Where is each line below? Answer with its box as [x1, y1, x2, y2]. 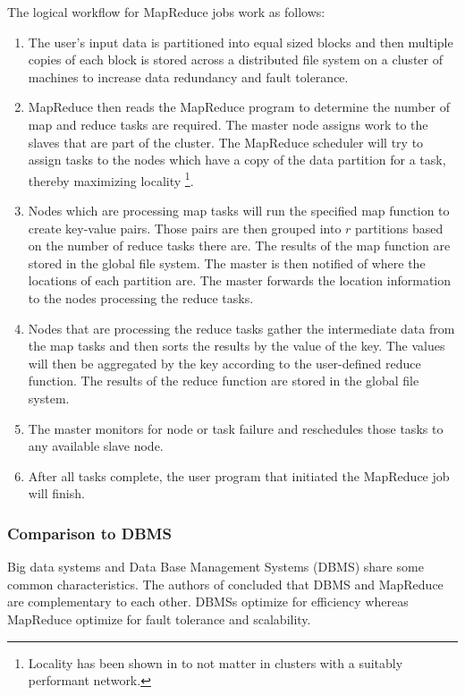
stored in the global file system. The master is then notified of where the [28, 253, 426, 272]
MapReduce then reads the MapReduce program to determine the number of [28, 97, 451, 116]
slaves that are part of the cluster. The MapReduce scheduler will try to [28, 132, 424, 151]
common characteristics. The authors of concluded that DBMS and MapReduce [7, 574, 444, 593]
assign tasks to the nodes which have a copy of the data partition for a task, [28, 150, 446, 169]
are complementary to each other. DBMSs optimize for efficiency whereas [7, 592, 409, 611]
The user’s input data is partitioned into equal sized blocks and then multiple [28, 32, 453, 51]
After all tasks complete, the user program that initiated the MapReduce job [28, 466, 450, 485]
